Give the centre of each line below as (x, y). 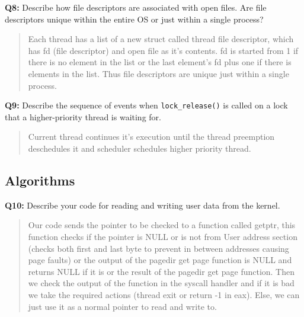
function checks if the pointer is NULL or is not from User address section (163, 236)
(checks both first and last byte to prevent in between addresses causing (159, 248)
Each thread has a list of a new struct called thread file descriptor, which (161, 39)
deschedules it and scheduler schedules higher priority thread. (140, 148)
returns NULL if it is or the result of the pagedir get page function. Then (161, 271)
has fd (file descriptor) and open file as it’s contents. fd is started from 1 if (163, 50)
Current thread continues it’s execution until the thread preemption (151, 137)
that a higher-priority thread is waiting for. (83, 116)
